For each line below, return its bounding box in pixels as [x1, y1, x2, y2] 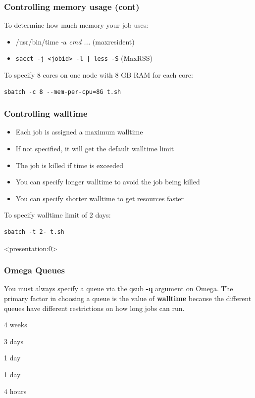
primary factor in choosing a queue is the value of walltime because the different [4, 293, 252, 304]
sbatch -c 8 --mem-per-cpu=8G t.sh [4, 88, 121, 95]
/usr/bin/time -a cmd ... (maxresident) [15, 36, 135, 46]
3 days [4, 336, 23, 346]
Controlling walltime [4, 107, 88, 120]
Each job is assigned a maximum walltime [15, 127, 143, 137]
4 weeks [4, 319, 27, 330]
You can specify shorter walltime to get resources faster [15, 193, 184, 203]
